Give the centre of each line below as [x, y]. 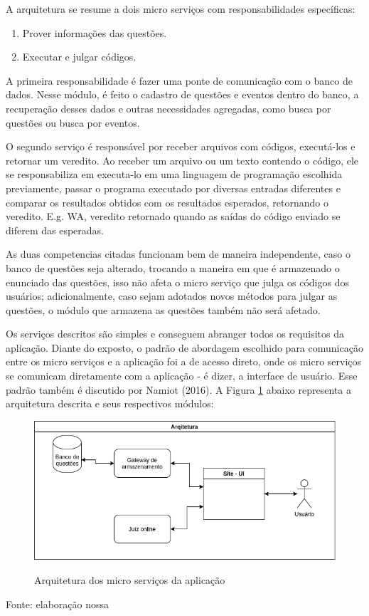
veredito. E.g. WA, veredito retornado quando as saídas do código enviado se [173, 216]
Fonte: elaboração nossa [58, 604]
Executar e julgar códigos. [79, 57]
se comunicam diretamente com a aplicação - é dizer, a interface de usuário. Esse [182, 376]
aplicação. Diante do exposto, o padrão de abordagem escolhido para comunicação [184, 347]
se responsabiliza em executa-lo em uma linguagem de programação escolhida [174, 174]
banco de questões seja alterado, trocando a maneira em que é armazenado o [173, 267]
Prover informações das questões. [95, 32]
